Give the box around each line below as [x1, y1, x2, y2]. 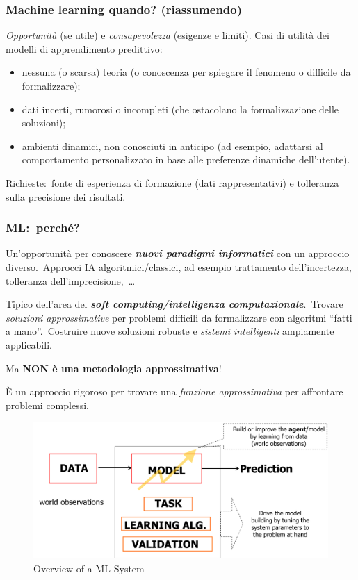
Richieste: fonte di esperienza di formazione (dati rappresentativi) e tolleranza [6, 175, 339, 190]
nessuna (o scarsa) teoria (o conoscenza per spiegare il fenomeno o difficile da [22, 65, 351, 79]
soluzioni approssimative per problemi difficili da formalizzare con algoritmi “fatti [6, 310, 352, 324]
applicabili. [6, 337, 52, 351]
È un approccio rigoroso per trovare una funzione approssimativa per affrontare [6, 384, 343, 399]
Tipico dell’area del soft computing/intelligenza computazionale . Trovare [6, 297, 343, 311]
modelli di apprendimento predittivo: [6, 41, 163, 56]
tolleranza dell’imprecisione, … [6, 273, 136, 288]
